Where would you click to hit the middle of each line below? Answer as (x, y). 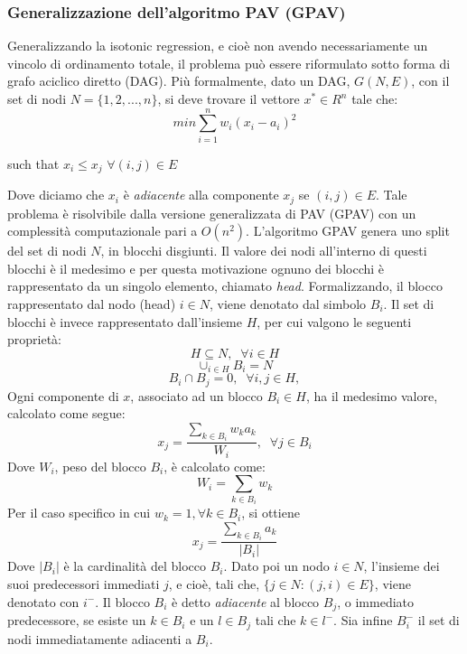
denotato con (43, 601)
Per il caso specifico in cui (79, 513)
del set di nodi (47, 251)
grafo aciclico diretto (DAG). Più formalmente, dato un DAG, (179, 81)
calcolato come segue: (66, 413)
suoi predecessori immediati (84, 584)
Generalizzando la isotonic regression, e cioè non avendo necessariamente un (218, 46)
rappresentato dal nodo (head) (92, 304)
